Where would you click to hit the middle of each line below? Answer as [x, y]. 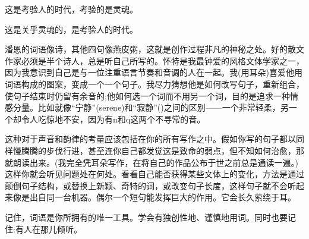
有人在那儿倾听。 [48, 229]
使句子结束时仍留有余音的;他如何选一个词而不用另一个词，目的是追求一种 [147, 95]
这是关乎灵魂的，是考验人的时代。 [71, 29]
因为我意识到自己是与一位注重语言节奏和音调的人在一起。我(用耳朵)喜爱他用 [154, 72]
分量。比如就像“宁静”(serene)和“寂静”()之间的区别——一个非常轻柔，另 [151, 107]
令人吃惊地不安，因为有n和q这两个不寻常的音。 [113, 119]
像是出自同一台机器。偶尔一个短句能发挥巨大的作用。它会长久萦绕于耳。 [154, 197]
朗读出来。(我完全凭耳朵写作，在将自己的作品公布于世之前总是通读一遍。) [155, 162]
